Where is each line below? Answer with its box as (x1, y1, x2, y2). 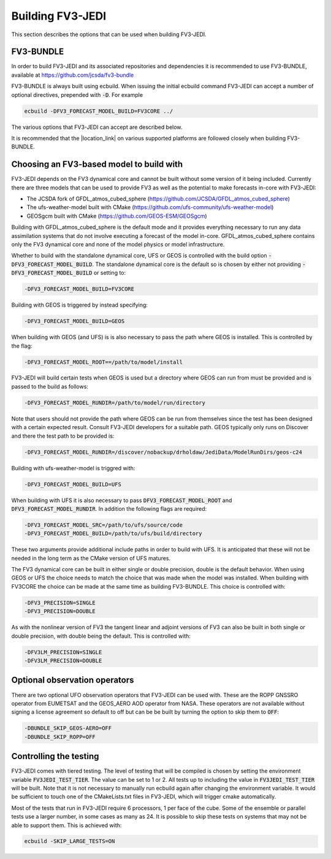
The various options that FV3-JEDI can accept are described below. (11, 123, 183, 131)
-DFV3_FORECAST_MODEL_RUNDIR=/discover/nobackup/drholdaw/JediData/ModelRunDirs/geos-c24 (24, 448, 303, 456)
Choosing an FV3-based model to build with (11, 159, 183, 170)
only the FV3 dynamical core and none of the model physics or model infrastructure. (11, 241, 225, 248)
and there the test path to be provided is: (11, 432, 115, 440)
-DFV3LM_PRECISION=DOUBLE (24, 657, 102, 664)
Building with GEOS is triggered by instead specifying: (11, 301, 148, 309)
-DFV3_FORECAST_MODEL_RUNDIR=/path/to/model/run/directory (24, 399, 205, 406)
